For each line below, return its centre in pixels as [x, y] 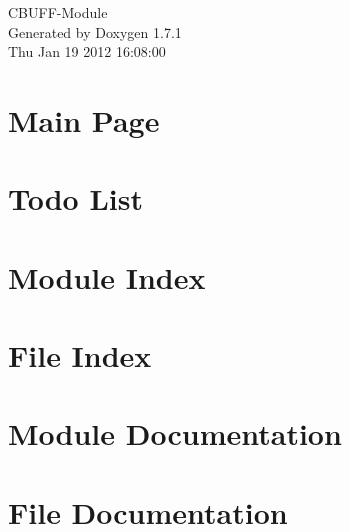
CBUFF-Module [58, 12]
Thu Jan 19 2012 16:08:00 [87, 51]
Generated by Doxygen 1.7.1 [95, 31]
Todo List [75, 198]
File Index [80, 355]
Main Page [84, 119]
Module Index [107, 276]
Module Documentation [175, 433]
